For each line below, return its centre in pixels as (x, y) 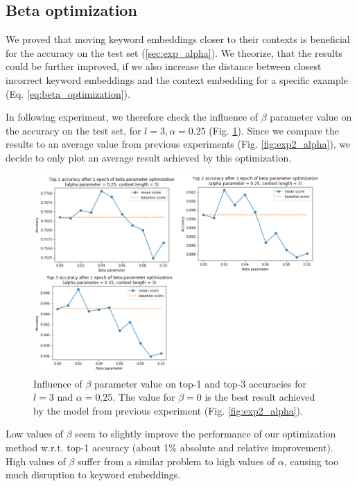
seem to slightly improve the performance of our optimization (206, 434)
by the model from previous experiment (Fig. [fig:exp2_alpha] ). (168, 410)
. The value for (144, 397)
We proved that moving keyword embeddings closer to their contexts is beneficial (178, 39)
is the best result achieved (260, 397)
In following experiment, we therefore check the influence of (132, 117)
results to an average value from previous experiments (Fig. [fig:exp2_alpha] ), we (178, 144)
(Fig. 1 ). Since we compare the (274, 130)
